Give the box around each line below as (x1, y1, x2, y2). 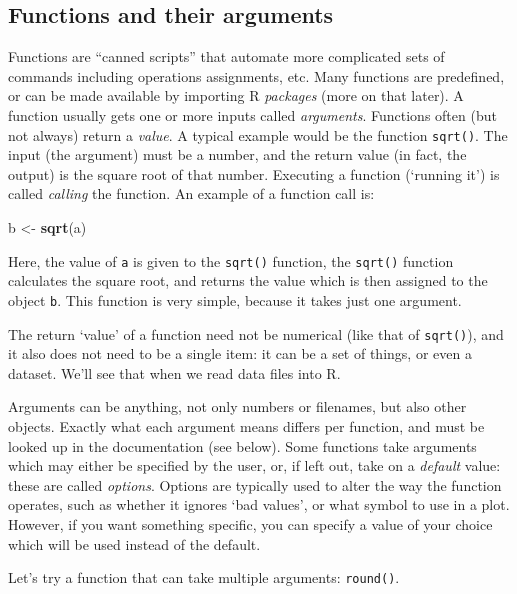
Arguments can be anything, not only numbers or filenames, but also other (8, 396, 467, 417)
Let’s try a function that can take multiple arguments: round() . (8, 567, 400, 588)
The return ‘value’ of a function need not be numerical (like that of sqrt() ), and (8, 323, 504, 344)
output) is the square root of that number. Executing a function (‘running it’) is (8, 163, 500, 184)
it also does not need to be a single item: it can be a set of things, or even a (8, 343, 472, 364)
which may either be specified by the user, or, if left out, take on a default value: (8, 455, 501, 476)
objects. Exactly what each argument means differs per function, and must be (8, 415, 485, 436)
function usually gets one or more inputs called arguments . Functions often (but (8, 104, 497, 125)
